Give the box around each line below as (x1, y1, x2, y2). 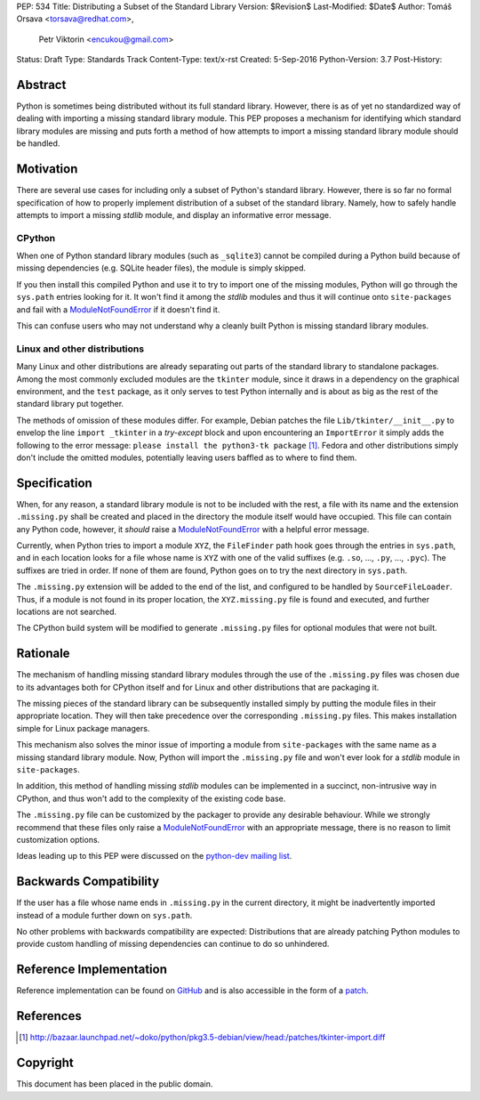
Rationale (16, 646, 70, 661)
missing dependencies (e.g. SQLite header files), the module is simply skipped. (16, 263, 307, 273)
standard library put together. (16, 399, 124, 409)
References (16, 1008, 82, 1023)
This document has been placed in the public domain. (16, 1079, 213, 1089)
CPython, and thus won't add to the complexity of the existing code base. (16, 793, 286, 804)
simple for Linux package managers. (16, 723, 150, 733)
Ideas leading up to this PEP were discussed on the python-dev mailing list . (16, 851, 292, 861)
